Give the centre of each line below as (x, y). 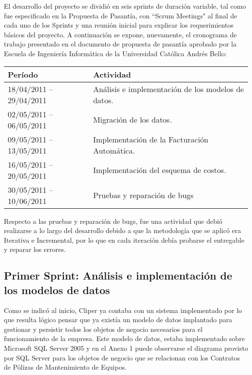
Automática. (114, 150)
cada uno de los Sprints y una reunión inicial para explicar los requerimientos (119, 25)
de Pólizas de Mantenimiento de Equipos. (65, 367)
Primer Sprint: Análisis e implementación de (118, 275)
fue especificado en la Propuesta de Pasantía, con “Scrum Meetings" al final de (121, 15)
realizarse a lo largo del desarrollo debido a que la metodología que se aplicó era (123, 230)
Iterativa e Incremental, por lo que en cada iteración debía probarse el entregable (124, 240)
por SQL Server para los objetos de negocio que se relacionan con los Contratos (122, 357)
